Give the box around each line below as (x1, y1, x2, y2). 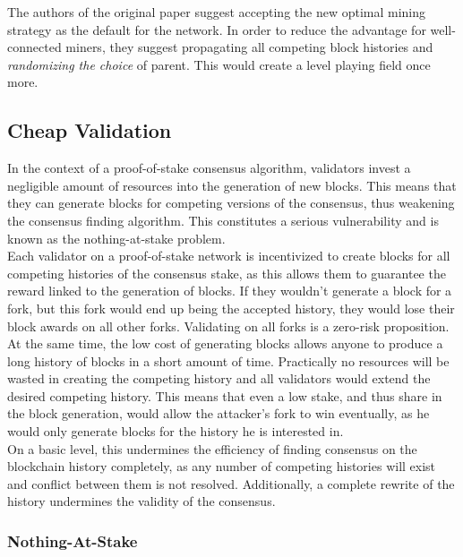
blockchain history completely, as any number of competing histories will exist (7, 457, 436, 476)
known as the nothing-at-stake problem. (7, 228, 226, 247)
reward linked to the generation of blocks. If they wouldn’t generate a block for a (7, 281, 452, 300)
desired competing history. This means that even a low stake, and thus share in (7, 386, 442, 405)
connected (7, 38, 62, 56)
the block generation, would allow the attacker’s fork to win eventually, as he (7, 404, 430, 423)
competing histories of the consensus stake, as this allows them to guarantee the (7, 263, 446, 282)
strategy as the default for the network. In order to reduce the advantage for (7, 20, 426, 39)
